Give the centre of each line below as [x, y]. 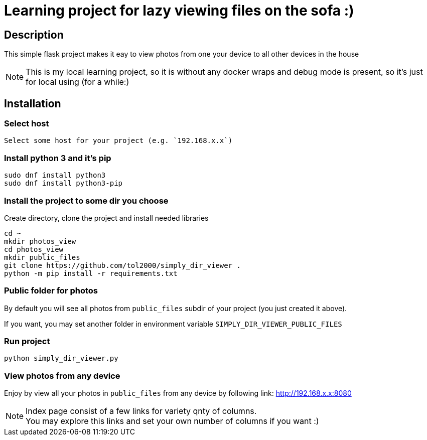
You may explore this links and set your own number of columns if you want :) [172, 421]
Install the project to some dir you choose [86, 200]
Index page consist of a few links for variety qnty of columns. [141, 411]
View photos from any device [62, 376]
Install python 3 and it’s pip [58, 158]
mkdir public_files [42, 257]
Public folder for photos [51, 291]
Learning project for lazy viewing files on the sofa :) [179, 11]
